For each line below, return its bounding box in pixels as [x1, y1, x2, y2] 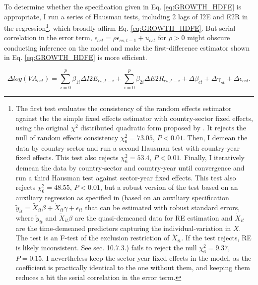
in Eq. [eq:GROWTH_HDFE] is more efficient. [4, 52, 147, 62]
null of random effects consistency [15, 132, 119, 142]
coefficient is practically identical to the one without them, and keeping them [15, 262, 251, 273]
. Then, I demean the [183, 132, 248, 142]
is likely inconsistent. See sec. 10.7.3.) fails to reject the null [15, 242, 197, 252]
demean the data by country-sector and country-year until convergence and [15, 163, 245, 173]
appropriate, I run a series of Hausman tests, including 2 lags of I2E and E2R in [4, 11, 248, 21]
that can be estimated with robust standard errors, [85, 202, 240, 212]
